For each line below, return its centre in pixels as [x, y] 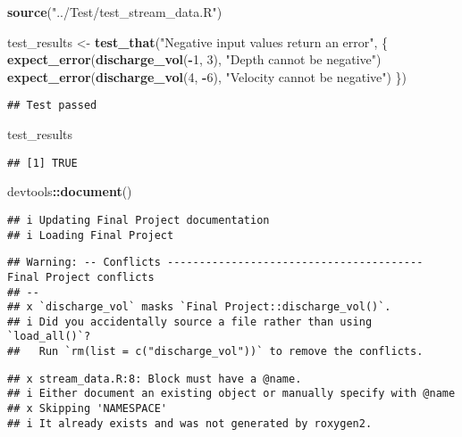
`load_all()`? [49, 337]
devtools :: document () [70, 191]
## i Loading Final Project [91, 235]
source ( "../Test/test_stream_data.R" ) [115, 12]
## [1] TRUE [42, 163]
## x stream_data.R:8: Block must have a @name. [155, 379]
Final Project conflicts [81, 277]
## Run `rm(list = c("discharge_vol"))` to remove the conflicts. [215, 352]
